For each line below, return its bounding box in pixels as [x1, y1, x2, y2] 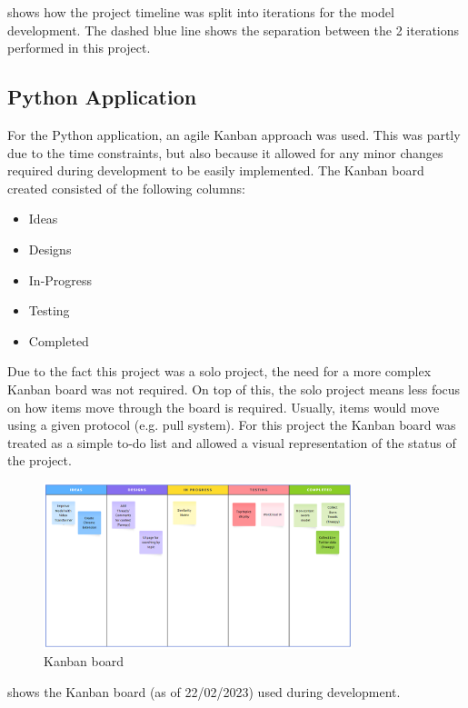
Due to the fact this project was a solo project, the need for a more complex [7, 362, 432, 381]
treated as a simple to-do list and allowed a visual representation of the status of [7, 433, 456, 452]
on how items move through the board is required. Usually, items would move [7, 397, 440, 416]
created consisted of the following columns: [7, 178, 245, 197]
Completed [28, 331, 89, 350]
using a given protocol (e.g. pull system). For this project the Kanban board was [7, 415, 456, 434]
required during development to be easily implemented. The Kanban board [7, 161, 424, 180]
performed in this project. [7, 38, 151, 57]
